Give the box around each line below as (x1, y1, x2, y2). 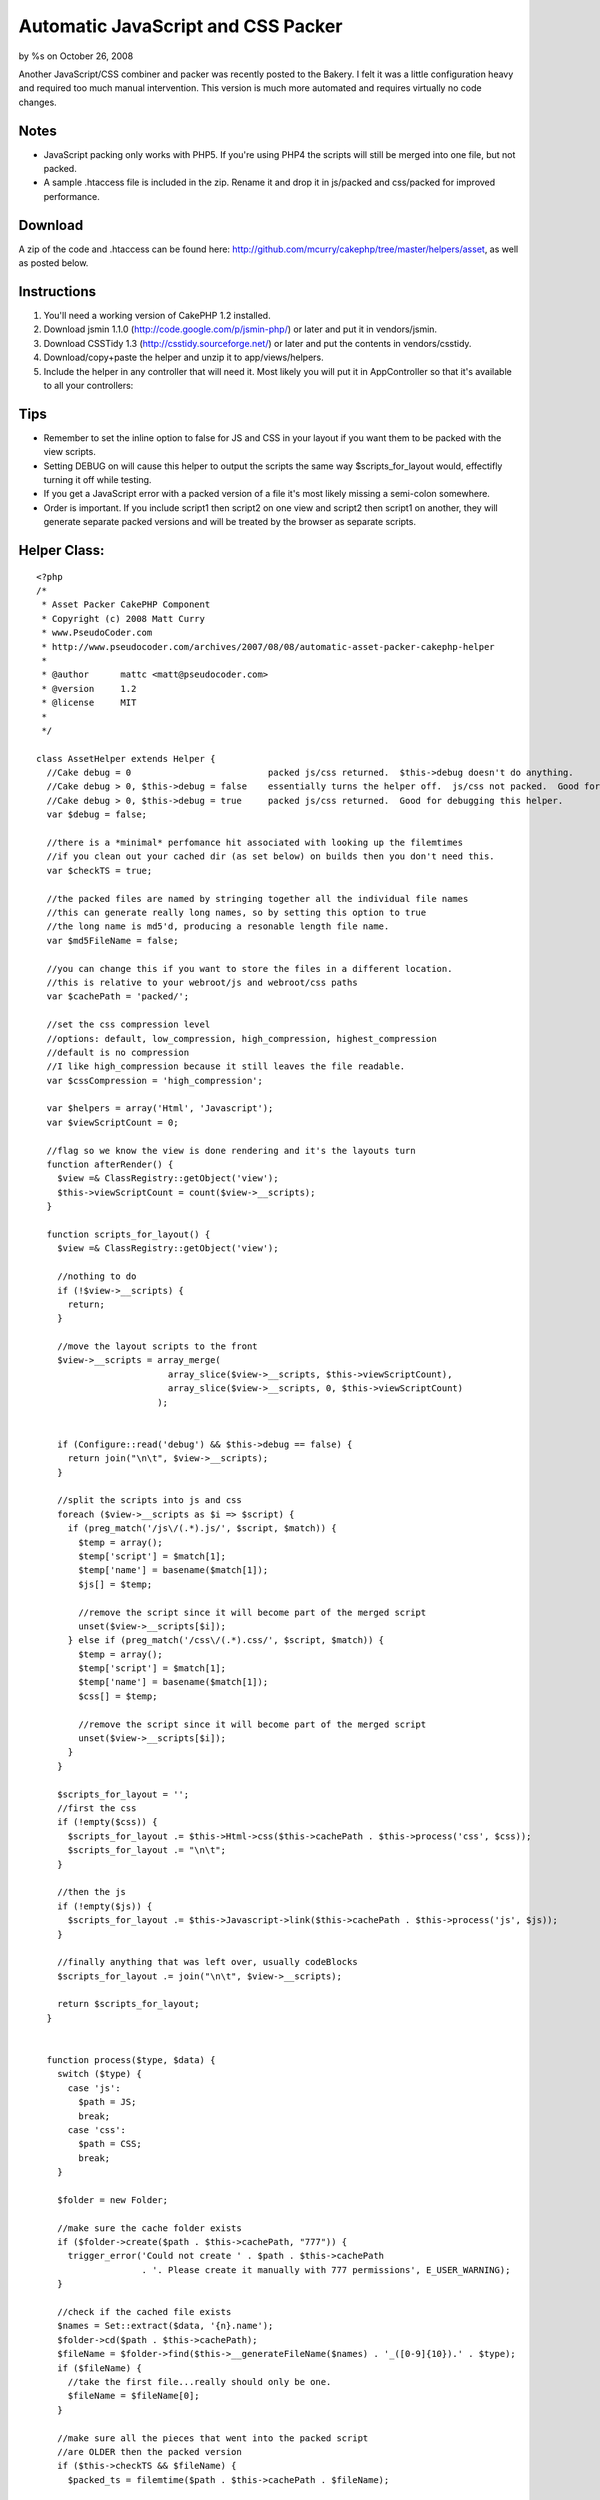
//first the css (56, 1802, 137, 1814)
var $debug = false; (46, 809, 148, 820)
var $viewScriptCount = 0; (46, 1116, 179, 1128)
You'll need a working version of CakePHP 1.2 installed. (43, 310, 271, 321)
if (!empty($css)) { (56, 1816, 158, 1828)
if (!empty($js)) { (56, 1900, 153, 1912)
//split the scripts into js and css (56, 1495, 242, 1506)
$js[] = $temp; (78, 1578, 153, 1590)
